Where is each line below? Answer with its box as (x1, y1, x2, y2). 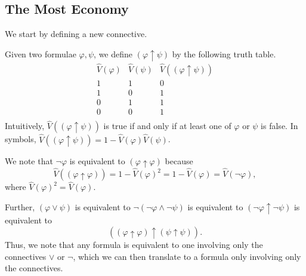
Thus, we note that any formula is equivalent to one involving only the (5, 238, 263, 251)
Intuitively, (5, 119, 45, 132)
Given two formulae (5, 47, 76, 60)
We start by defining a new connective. (5, 27, 147, 40)
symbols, (5, 133, 36, 145)
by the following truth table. (172, 47, 276, 60)
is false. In (261, 119, 298, 132)
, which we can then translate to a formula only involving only (73, 250, 301, 262)
